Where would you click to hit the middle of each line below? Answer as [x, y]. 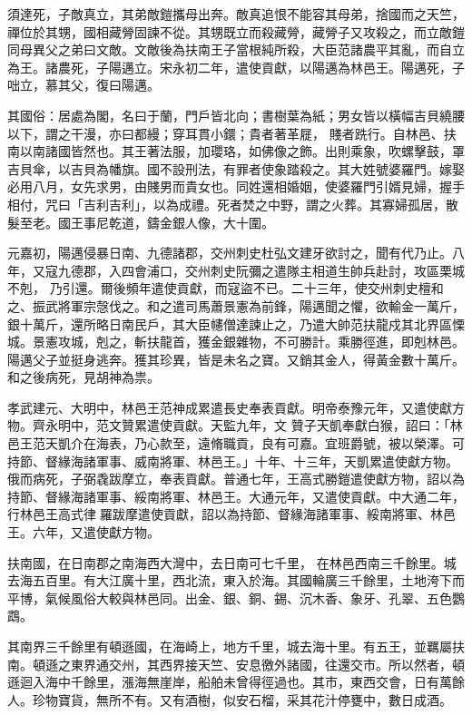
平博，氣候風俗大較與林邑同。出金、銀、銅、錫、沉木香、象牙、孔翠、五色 [230, 597]
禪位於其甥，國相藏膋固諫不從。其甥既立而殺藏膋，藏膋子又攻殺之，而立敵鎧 [236, 31]
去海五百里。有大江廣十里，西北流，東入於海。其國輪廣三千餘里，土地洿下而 [236, 580]
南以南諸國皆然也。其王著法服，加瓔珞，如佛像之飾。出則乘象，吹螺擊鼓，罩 [236, 151]
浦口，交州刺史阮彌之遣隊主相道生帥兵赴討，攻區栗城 [305, 270]
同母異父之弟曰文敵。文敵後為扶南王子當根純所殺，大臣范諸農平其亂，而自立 [236, 49]
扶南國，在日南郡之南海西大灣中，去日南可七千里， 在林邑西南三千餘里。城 [232, 562]
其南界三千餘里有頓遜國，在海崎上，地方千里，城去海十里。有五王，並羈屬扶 [236, 646]
